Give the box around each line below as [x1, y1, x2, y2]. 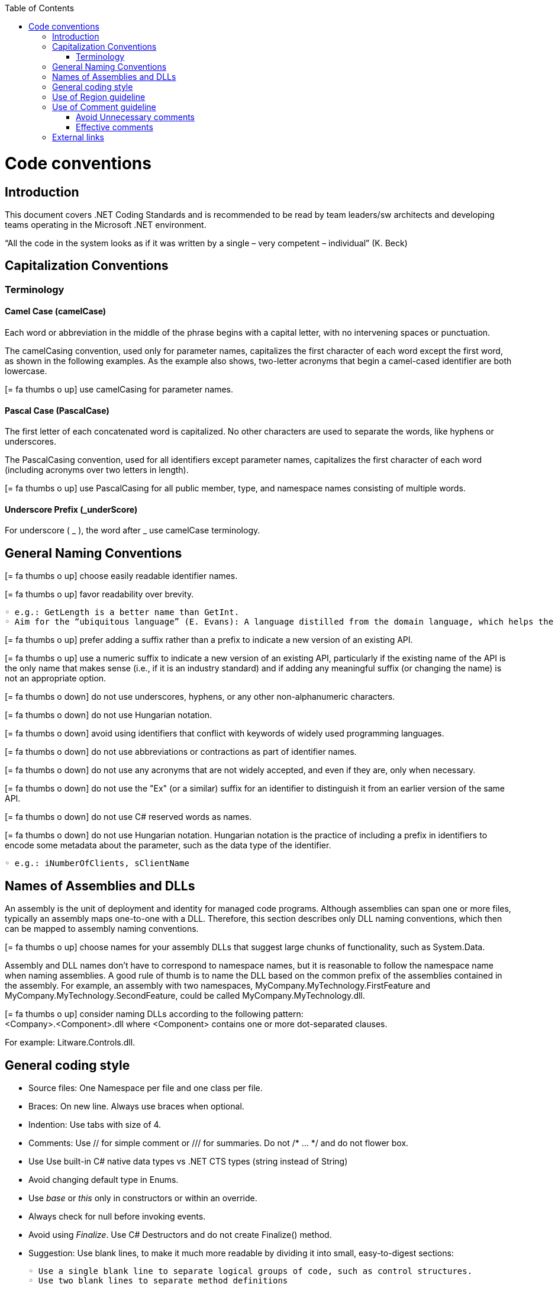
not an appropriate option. [5, 673, 107, 684]
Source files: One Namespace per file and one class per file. [28, 1082, 263, 1093]
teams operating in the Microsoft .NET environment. [5, 219, 207, 230]
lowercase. [5, 365, 47, 376]
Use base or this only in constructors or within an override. [28, 1192, 257, 1203]
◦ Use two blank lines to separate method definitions [28, 1275, 288, 1285]
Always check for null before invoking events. [28, 1211, 206, 1221]
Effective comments [76, 122, 153, 132]
